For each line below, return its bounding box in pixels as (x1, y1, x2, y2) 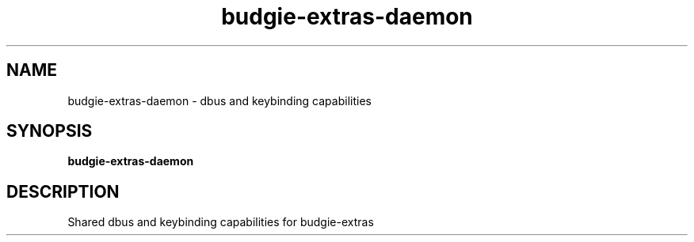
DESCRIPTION (6, 181, 120, 202)
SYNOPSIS (6, 121, 93, 142)
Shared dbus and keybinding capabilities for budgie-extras (67, 215, 374, 229)
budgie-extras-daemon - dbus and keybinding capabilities (67, 93, 372, 108)
